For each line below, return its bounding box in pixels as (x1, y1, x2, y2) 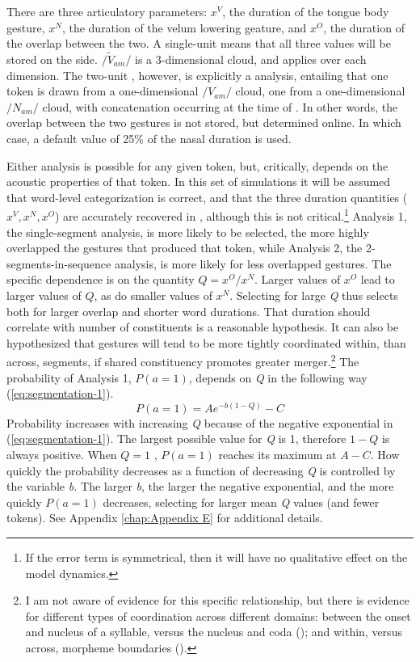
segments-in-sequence (6, 255, 111, 272)
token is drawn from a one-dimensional (6, 82, 199, 99)
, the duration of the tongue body (222, 3, 389, 19)
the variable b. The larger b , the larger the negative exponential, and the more (6, 478, 394, 495)
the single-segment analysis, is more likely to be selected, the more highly (6, 223, 369, 240)
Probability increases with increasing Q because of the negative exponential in (6, 414, 393, 431)
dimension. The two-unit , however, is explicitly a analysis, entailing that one (6, 66, 388, 83)
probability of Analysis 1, (6, 369, 132, 386)
